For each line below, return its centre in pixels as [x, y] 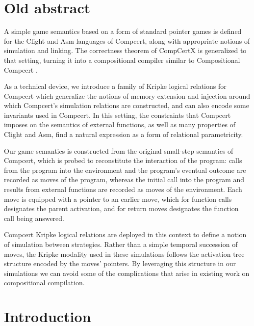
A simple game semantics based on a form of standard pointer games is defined [123, 31]
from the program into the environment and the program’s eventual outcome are [125, 170]
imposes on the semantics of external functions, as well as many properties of [120, 124]
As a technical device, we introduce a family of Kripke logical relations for [115, 86]
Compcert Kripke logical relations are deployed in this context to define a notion [125, 234]
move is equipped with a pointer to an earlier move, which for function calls [118, 199]
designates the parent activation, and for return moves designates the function [121, 208]
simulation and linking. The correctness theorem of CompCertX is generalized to [125, 50]
